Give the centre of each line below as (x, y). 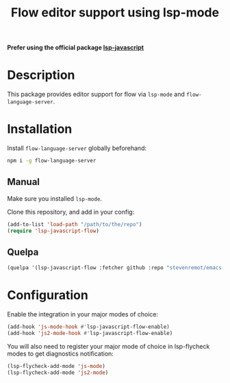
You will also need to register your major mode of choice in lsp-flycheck (108, 346)
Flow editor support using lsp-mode (115, 13)
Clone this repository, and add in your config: (71, 212)
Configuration (48, 295)
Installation (40, 129)
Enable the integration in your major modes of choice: (83, 314)
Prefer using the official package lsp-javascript (76, 48)
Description (41, 75)
